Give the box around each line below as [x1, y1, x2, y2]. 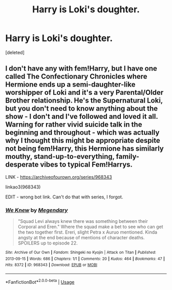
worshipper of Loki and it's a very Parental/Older [5, 88, 164, 97]
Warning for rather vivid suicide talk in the [5, 120, 142, 129]
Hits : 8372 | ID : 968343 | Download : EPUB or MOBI [5, 262, 97, 267]
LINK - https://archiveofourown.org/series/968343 [5, 174, 112, 180]
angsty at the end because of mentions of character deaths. [17, 235, 145, 241]
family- [116, 152, 140, 161]
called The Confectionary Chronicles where [5, 72, 147, 81]
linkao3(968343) [5, 183, 41, 190]
